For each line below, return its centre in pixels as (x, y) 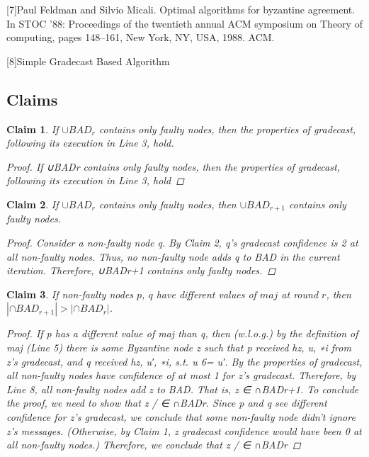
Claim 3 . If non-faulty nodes (70, 294)
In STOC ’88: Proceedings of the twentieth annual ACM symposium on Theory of (184, 23)
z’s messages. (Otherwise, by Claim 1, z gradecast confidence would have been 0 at (184, 430)
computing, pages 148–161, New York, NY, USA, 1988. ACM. (141, 37)
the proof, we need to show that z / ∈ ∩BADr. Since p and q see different (167, 403)
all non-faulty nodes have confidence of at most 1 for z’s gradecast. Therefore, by (181, 375)
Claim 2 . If (33, 204)
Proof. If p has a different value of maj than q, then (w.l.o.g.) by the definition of (182, 333)
